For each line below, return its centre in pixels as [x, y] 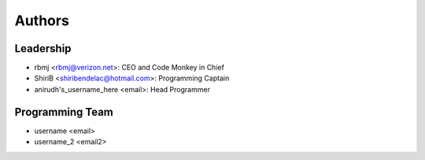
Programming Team [64, 112]
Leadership [43, 48]
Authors [42, 20]
